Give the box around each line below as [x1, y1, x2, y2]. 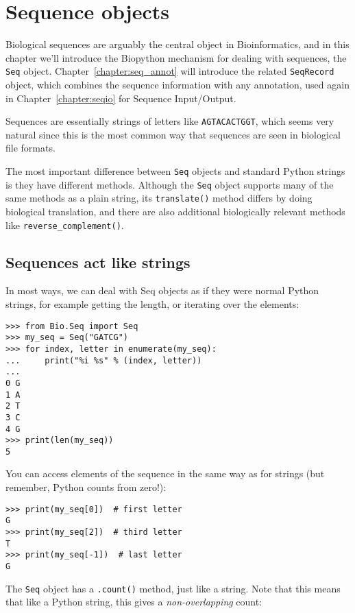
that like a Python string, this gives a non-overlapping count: [5, 594, 262, 609]
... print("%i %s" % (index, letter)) [5, 355, 202, 365]
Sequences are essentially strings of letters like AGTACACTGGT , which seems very [5, 114, 334, 128]
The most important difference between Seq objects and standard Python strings [5, 164, 345, 178]
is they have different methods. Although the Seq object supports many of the [5, 177, 334, 191]
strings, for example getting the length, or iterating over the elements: [5, 297, 299, 311]
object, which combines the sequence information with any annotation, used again [5, 77, 350, 91]
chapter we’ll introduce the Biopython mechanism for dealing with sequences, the [5, 50, 347, 64]
